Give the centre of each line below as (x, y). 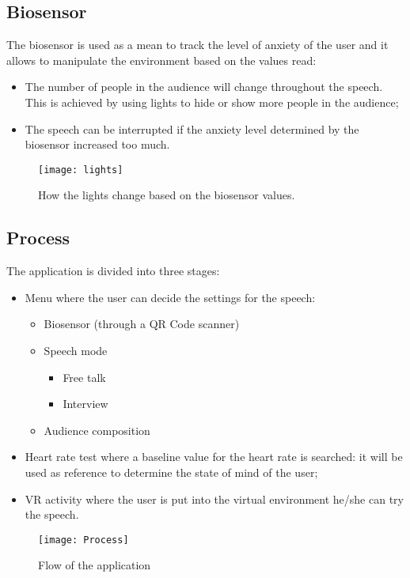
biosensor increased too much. (97, 144)
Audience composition (97, 430)
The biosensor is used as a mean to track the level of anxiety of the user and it (197, 45)
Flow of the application (95, 565)
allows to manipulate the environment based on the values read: (161, 60)
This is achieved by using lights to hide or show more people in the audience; (212, 102)
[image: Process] (84, 540)
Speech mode (76, 350)
